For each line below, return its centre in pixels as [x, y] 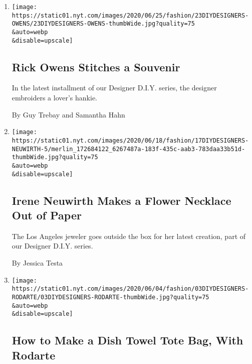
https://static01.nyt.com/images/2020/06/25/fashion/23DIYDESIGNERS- [130, 15]
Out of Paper [47, 215]
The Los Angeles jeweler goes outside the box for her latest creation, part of [129, 236]
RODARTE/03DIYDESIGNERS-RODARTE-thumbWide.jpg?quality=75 [110, 297]
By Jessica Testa [37, 262]
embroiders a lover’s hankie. [55, 98]
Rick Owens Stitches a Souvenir [96, 67]
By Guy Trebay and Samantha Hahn [68, 114]
